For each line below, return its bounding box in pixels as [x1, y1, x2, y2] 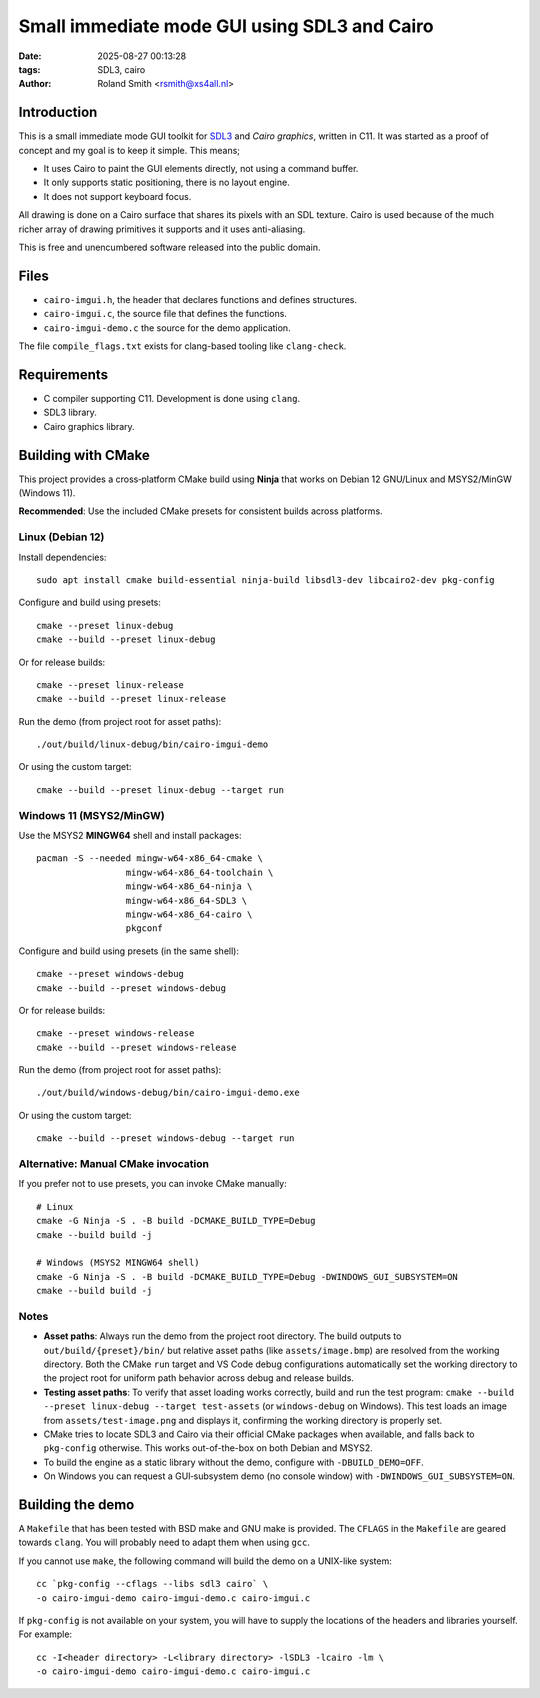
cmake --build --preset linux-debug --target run [36, 784, 285, 795]
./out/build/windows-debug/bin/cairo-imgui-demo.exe [36, 1087, 300, 1099]
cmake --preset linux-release [36, 679, 185, 690]
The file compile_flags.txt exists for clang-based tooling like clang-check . [18, 340, 347, 352]
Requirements [18, 366, 109, 383]
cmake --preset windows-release [36, 1028, 195, 1039]
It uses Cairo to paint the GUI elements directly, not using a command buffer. [43, 163, 359, 175]
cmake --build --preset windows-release [36, 1041, 237, 1053]
